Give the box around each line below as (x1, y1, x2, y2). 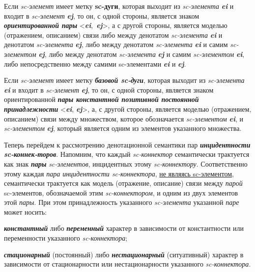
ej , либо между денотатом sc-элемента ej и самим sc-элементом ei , (38, 49, 245, 59)
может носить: (4, 206, 47, 217)
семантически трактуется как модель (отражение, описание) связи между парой (4, 178, 243, 188)
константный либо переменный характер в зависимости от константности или (4, 223, 244, 233)
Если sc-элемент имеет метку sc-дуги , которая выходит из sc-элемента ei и (4, 1, 234, 11)
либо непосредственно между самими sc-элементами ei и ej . (4, 58, 186, 69)
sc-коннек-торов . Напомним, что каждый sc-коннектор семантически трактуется (4, 149, 250, 159)
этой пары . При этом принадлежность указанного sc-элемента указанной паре (4, 197, 239, 207)
